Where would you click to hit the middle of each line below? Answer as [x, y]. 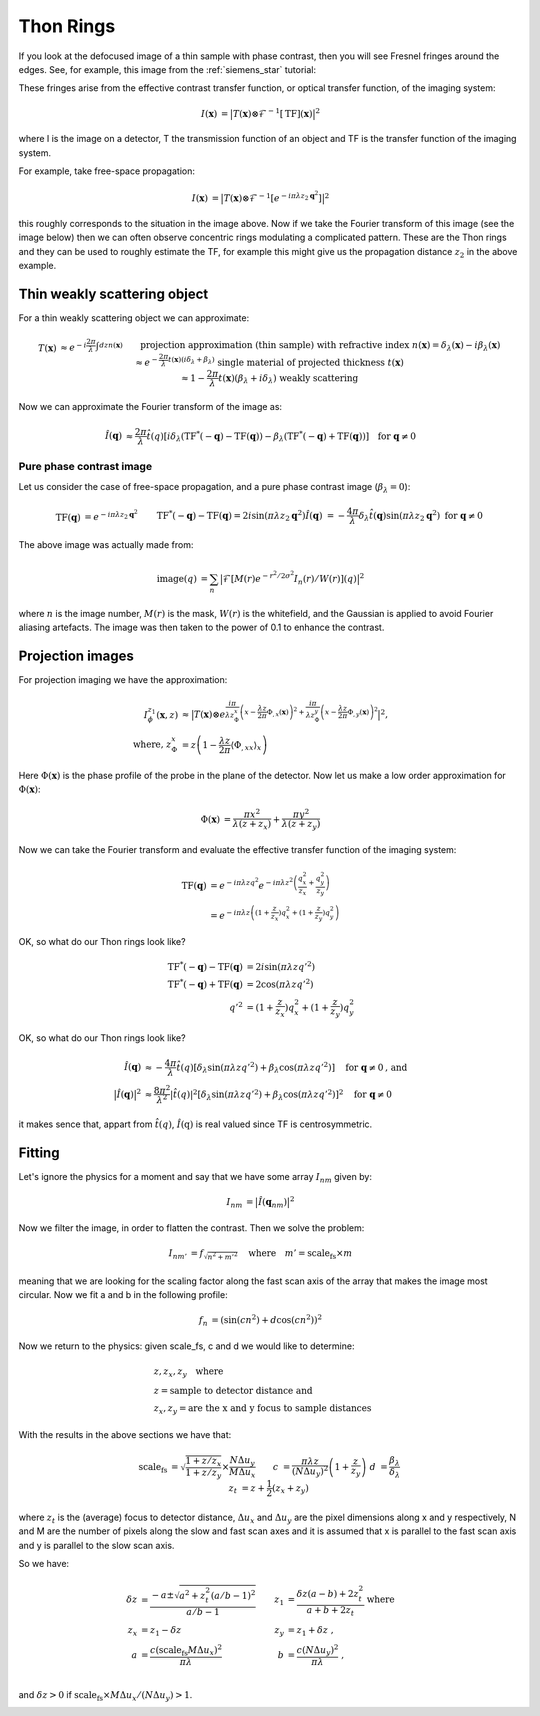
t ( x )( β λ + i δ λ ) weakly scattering [288, 378]
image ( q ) [176, 578]
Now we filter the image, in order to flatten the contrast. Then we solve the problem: [191, 1228]
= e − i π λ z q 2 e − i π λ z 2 [252, 883]
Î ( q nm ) [273, 1203]
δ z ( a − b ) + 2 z [327, 1594]
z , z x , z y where [188, 1372]
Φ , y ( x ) [358, 712]
